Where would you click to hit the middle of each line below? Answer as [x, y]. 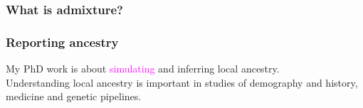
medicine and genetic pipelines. [74, 96]
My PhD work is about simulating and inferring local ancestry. [143, 69]
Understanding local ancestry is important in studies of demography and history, [182, 82]
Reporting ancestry [62, 42]
